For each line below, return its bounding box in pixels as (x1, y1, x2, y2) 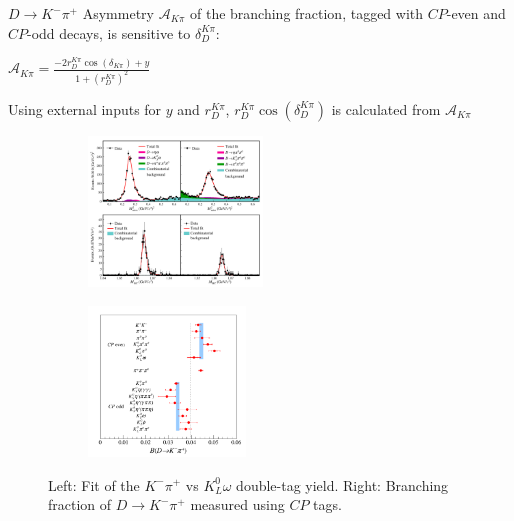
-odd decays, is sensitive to (27, 22, 191, 43)
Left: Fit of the (48, 474, 140, 495)
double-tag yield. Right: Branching (236, 474, 449, 495)
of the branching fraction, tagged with (189, 3, 424, 23)
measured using (190, 494, 285, 515)
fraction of (48, 494, 112, 515)
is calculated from (331, 98, 441, 119)
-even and (446, 3, 506, 23)
